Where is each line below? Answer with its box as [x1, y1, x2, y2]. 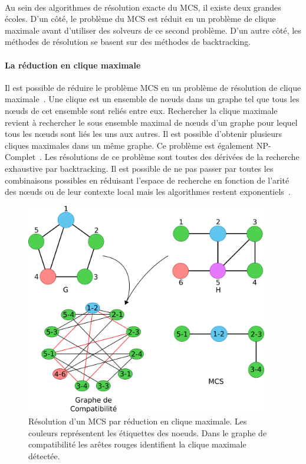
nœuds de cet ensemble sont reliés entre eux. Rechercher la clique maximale [5, 104, 278, 116]
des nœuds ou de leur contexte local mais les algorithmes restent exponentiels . [5, 185, 291, 198]
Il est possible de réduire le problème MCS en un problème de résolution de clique [5, 81, 301, 93]
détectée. [28, 449, 60, 462]
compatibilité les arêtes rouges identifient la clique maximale [28, 438, 246, 450]
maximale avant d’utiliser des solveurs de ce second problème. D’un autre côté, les [5, 24, 301, 36]
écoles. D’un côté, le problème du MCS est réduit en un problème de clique [5, 12, 276, 25]
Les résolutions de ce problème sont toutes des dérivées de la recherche [44, 151, 300, 163]
